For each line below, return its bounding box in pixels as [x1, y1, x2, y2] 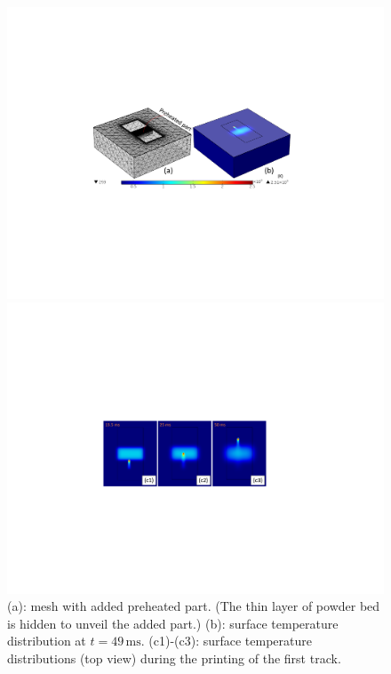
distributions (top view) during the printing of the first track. [7, 649, 341, 667]
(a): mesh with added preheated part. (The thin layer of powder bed [7, 597, 380, 615]
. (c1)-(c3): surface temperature [140, 631, 313, 650]
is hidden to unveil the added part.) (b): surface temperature [7, 614, 339, 632]
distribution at [7, 631, 86, 650]
